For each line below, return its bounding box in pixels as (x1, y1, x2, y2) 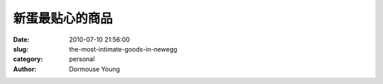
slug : (13, 44, 28, 53)
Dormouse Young (69, 64, 121, 73)
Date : (13, 35, 30, 44)
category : (13, 55, 43, 64)
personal (69, 55, 95, 64)
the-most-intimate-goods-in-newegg (69, 44, 177, 53)
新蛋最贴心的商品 (13, 11, 113, 26)
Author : (13, 64, 37, 73)
